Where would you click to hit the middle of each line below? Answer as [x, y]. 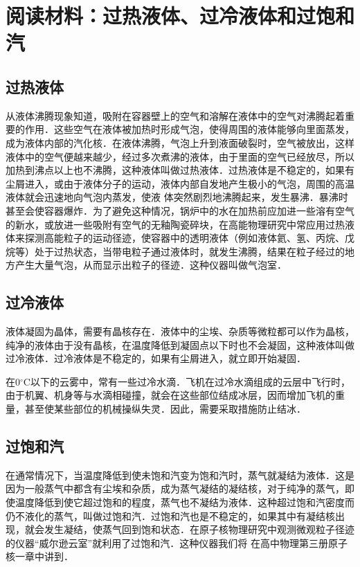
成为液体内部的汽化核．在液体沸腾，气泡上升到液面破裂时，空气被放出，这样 [180, 142]
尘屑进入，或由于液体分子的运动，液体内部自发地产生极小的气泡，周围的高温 [180, 183]
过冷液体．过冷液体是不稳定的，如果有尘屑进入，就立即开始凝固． [156, 358]
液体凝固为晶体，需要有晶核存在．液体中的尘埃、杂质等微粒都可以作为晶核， [180, 331]
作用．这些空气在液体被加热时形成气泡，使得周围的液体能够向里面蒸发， [189, 129]
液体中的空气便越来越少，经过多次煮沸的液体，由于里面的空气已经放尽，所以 [180, 156]
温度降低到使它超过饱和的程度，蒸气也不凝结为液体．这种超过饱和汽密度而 [184, 502]
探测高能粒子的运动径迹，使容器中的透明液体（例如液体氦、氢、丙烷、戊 [189, 238]
